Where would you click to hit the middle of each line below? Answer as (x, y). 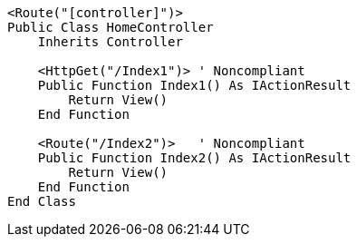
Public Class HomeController (111, 27)
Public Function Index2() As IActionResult (194, 158)
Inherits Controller (110, 42)
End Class (42, 201)
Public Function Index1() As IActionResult (194, 85)
